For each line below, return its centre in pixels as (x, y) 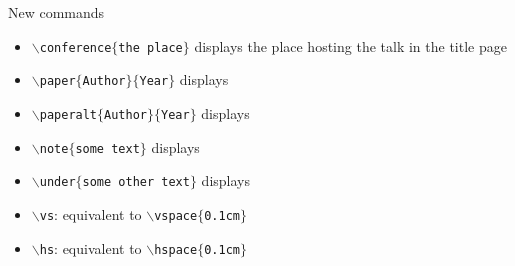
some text (107, 148)
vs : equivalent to (90, 213)
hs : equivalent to (90, 247)
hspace (176, 249)
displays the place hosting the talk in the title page (350, 45)
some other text (136, 182)
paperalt (68, 114)
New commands (56, 12)
